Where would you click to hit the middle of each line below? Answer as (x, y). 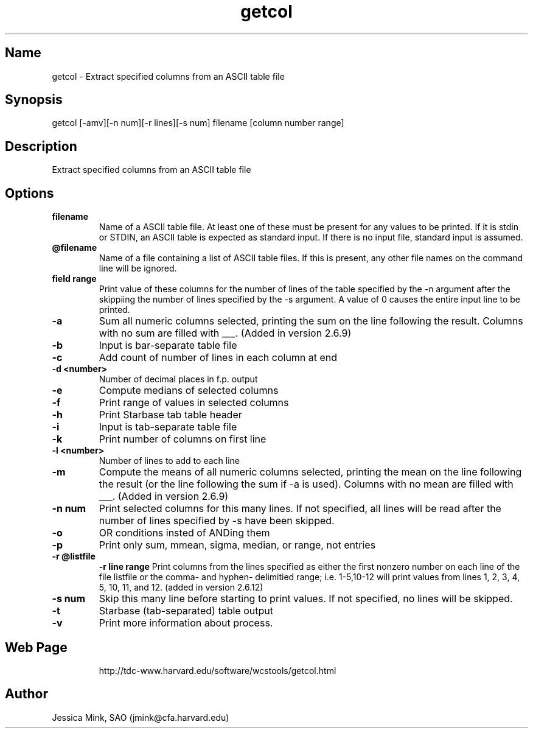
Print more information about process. (186, 623)
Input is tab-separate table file (168, 427)
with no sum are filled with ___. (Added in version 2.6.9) (225, 333)
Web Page (36, 647)
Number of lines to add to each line (169, 461)
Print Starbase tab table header (170, 415)
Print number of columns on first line (183, 439)
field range (74, 279)
